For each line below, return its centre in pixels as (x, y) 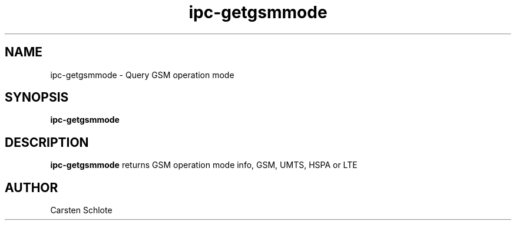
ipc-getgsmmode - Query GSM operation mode (142, 75)
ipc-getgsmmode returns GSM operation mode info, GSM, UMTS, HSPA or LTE (204, 165)
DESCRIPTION (47, 142)
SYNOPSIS (37, 98)
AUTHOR (32, 187)
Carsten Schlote (81, 210)
